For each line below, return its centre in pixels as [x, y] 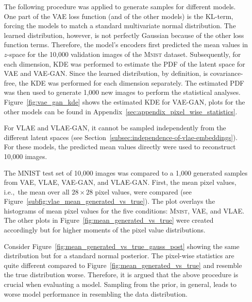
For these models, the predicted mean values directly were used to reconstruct [120, 147]
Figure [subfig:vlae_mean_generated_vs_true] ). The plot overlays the [109, 201]
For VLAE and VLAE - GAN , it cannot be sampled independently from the [115, 128]
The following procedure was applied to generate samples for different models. [120, 6]
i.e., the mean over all [37, 191]
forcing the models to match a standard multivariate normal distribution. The [120, 26]
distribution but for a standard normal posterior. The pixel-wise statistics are [119, 256]
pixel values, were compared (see [143, 191]
